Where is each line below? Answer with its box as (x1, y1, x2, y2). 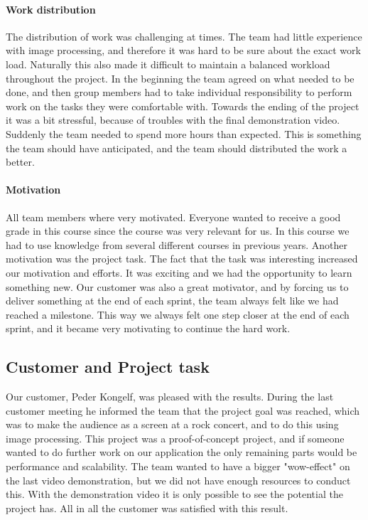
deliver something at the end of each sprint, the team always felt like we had (6, 293, 339, 308)
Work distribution (6, 1, 96, 16)
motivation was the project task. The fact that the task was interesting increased (6, 251, 358, 266)
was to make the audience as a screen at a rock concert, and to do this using (6, 417, 339, 432)
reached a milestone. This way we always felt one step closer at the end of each (6, 307, 350, 322)
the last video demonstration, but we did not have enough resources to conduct (6, 472, 351, 487)
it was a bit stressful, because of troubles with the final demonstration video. (6, 112, 340, 127)
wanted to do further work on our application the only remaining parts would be (6, 445, 357, 460)
